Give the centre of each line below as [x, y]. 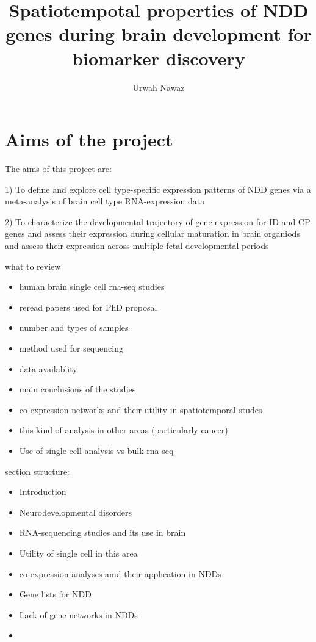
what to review [33, 266]
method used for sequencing [71, 348]
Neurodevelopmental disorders [76, 512]
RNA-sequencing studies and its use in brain [102, 532]
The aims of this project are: [58, 169]
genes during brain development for [159, 34]
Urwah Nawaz [159, 87]
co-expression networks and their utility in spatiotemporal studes [141, 409]
